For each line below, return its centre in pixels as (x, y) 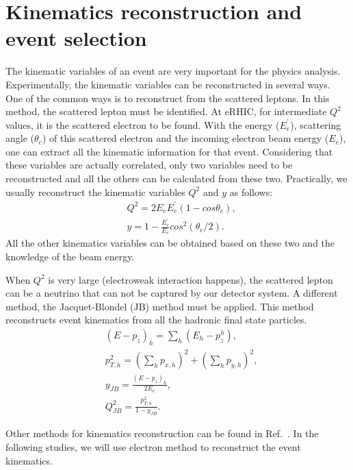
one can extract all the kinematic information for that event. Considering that (169, 151)
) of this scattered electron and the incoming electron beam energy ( (185, 138)
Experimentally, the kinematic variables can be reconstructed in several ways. (168, 84)
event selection (76, 38)
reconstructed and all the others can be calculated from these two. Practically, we (176, 178)
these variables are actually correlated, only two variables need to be (149, 165)
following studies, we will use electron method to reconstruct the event (153, 447)
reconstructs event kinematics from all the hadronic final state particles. (156, 320)
